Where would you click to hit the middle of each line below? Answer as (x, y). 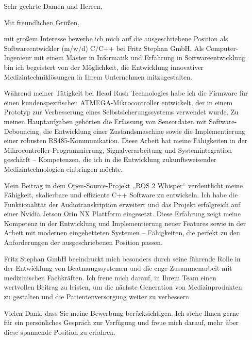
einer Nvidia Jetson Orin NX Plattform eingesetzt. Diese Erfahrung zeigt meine (122, 214)
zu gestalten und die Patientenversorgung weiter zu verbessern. (98, 297)
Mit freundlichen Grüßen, (42, 22)
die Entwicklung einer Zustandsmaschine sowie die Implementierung (144, 131)
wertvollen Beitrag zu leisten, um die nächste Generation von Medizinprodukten (123, 287)
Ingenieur (18, 57)
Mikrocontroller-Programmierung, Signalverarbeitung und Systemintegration (118, 150)
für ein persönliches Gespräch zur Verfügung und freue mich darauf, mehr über (121, 322)
